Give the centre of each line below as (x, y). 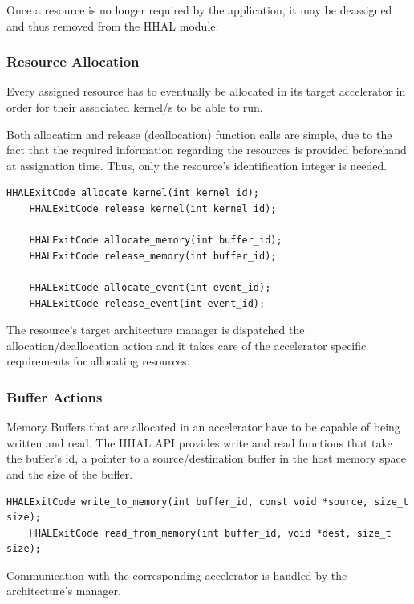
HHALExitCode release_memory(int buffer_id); (153, 256)
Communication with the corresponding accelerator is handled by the (177, 575)
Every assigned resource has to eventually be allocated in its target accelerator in (206, 91)
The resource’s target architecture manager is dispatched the (156, 330)
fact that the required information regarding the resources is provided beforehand (207, 150)
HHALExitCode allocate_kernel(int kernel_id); (133, 193)
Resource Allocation (73, 61)
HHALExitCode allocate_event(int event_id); (150, 287)
